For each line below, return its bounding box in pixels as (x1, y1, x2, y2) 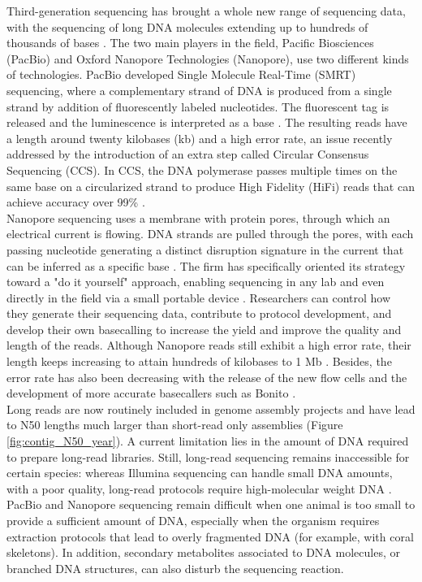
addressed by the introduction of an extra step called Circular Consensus (6, 145, 369, 163)
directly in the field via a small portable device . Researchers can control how (6, 289, 391, 306)
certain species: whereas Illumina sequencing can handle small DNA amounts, (6, 464, 393, 481)
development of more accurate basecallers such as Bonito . (6, 384, 296, 402)
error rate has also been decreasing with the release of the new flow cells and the (6, 368, 407, 385)
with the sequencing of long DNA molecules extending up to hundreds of (6, 18, 368, 35)
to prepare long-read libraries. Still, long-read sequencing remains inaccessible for (6, 448, 410, 465)
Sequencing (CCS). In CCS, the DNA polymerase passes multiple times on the (6, 161, 398, 178)
